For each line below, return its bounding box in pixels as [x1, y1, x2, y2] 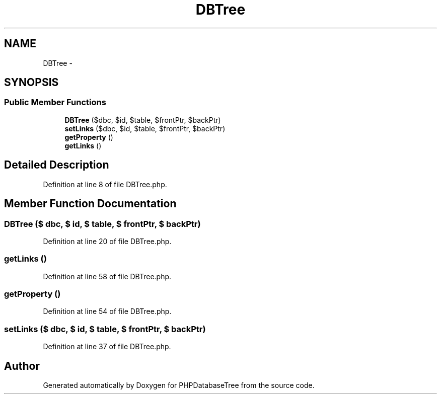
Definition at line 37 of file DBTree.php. [43, 342, 171, 351]
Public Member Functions [4, 97, 106, 108]
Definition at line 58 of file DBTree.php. [43, 272, 172, 281]
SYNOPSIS [4, 76, 59, 89]
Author [4, 359, 40, 372]
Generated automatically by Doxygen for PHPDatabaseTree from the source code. [43, 380, 315, 389]
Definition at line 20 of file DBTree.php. [43, 236, 172, 246]
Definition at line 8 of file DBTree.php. [43, 180, 167, 189]
